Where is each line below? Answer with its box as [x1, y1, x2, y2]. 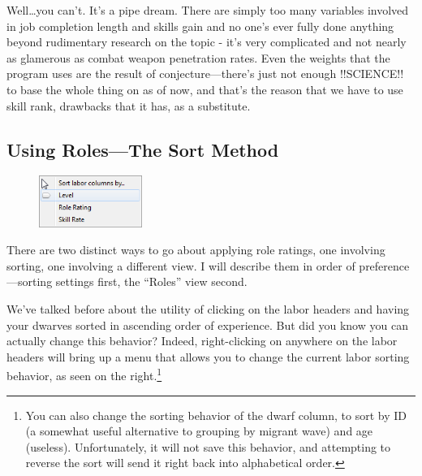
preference [359, 257, 410, 274]
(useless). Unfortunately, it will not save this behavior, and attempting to [25, 438, 391, 455]
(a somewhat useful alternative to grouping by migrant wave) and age [25, 422, 373, 439]
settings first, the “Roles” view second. [55, 273, 248, 290]
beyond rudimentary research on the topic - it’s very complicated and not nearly [6, 33, 407, 50]
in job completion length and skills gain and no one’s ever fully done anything [6, 17, 394, 34]
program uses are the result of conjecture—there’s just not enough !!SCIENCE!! [6, 65, 404, 82]
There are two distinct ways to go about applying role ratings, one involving [6, 241, 385, 258]
